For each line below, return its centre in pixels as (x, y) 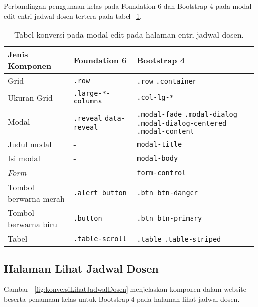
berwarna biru (32, 224)
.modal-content (165, 131)
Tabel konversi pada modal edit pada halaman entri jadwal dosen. (129, 35)
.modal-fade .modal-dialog (187, 115)
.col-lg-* (155, 97)
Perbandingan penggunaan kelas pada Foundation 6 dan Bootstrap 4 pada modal (128, 6)
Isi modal (24, 158)
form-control (161, 173)
